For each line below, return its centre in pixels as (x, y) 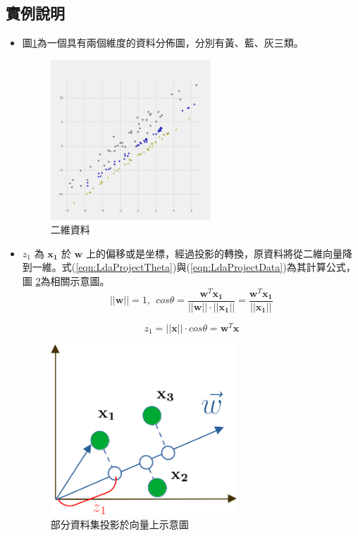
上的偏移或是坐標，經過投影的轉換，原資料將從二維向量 (214, 253)
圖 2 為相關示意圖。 (66, 280)
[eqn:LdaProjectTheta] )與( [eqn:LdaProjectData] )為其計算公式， (216, 267)
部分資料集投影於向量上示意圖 (119, 524)
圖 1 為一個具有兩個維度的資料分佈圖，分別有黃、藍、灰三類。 (163, 43)
